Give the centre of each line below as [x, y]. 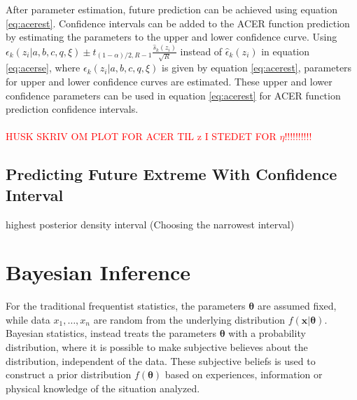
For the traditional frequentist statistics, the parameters [126, 306]
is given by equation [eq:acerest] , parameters [257, 68]
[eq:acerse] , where [43, 68]
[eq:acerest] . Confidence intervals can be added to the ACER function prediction [178, 23]
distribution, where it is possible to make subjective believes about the [157, 347]
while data [28, 319]
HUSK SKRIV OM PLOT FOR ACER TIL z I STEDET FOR [141, 136]
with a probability [267, 333]
